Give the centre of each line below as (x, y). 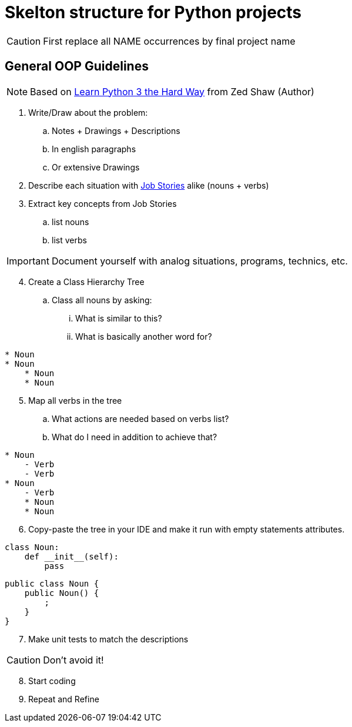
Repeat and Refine (64, 699)
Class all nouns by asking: (102, 300)
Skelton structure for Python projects (153, 12)
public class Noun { (52, 583)
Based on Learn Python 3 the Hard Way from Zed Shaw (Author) (172, 91)
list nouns (71, 222)
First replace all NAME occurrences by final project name (169, 41)
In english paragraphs (94, 149)
